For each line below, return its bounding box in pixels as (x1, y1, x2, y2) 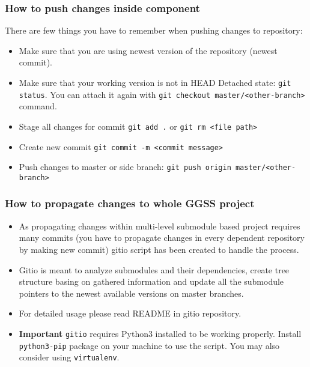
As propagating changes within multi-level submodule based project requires (19, 219, 300, 232)
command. (19, 100, 57, 112)
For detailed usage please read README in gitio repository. (19, 307, 242, 320)
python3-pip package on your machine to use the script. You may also (19, 339, 280, 351)
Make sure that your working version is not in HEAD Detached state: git (19, 76, 291, 88)
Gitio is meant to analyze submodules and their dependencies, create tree (19, 263, 290, 276)
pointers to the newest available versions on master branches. (19, 287, 244, 299)
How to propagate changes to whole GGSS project (5, 196, 255, 211)
